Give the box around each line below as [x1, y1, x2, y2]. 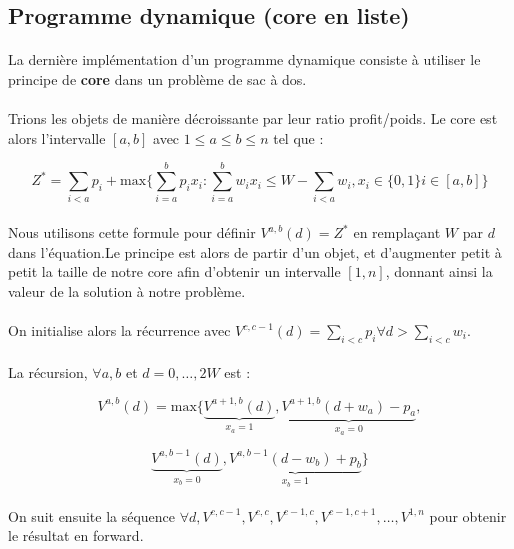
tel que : [273, 127, 324, 148]
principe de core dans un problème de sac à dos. [8, 68, 307, 89]
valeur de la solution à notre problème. [8, 280, 246, 301]
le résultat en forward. [8, 525, 144, 546]
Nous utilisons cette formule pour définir [8, 222, 256, 243]
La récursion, [8, 362, 88, 383]
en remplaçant [353, 222, 441, 243]
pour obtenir [429, 505, 507, 526]
